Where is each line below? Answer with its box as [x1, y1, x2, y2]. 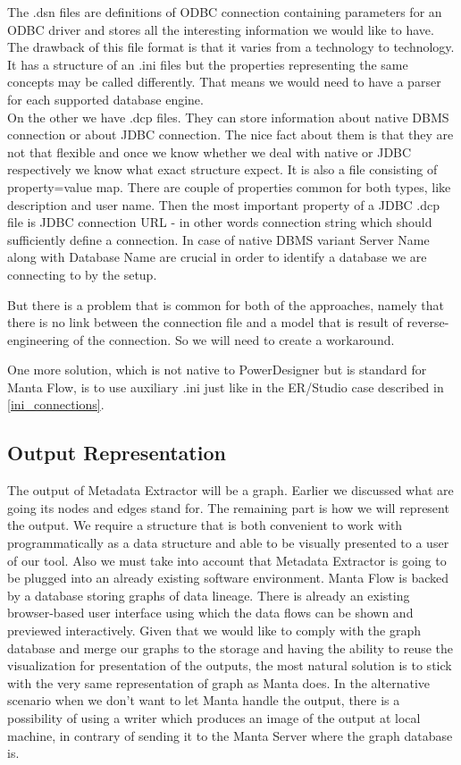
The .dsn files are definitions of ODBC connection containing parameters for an [7, 3, 442, 21]
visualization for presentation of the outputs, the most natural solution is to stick [7, 656, 452, 675]
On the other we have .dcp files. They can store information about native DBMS [7, 107, 449, 126]
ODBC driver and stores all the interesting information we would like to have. [7, 20, 434, 38]
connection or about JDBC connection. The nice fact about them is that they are [7, 125, 454, 144]
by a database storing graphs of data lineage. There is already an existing [7, 585, 410, 604]
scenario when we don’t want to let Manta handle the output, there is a [7, 691, 400, 710]
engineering [7, 330, 70, 349]
